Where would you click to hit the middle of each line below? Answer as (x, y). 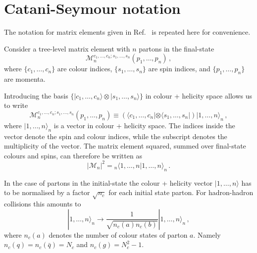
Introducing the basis (36, 95)
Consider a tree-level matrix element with (67, 48)
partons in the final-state (177, 48)
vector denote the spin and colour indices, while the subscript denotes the (116, 136)
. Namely (207, 234)
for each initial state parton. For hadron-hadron (181, 192)
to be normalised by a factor (47, 192)
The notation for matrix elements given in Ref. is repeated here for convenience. (127, 32)
